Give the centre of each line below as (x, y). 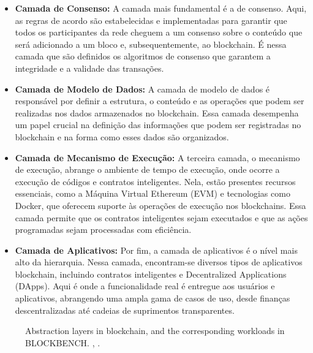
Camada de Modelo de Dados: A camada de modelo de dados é (142, 89)
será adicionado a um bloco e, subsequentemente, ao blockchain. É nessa (151, 44)
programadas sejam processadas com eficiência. (103, 230)
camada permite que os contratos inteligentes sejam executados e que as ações (161, 217)
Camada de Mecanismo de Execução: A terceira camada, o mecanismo (157, 157)
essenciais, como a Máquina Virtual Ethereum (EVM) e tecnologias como (153, 193)
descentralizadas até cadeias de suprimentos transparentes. (125, 310)
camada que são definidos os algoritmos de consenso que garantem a (143, 56)
